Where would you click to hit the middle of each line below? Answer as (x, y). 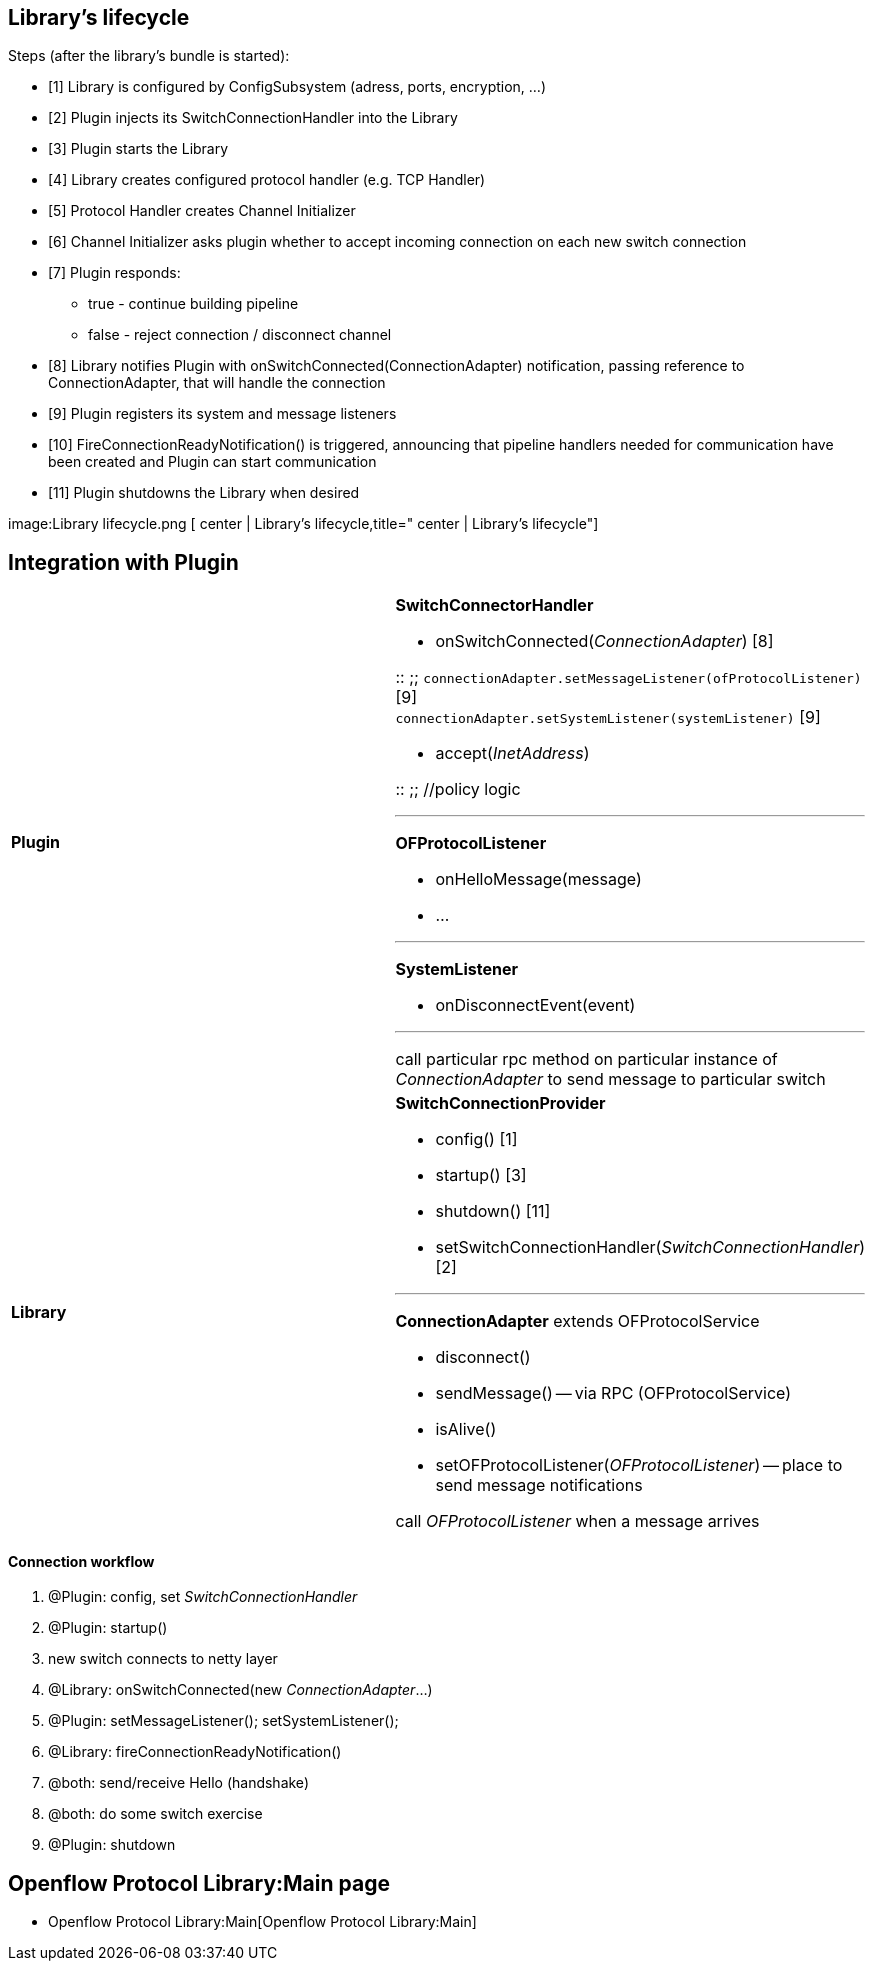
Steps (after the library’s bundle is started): (149, 56)
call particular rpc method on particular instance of (586, 1059)
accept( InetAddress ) (512, 753)
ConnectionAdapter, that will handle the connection (217, 383)
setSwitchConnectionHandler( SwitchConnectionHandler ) (650, 1247)
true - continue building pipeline (193, 304)
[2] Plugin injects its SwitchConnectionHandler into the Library (253, 118)
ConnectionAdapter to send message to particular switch (610, 1079)
